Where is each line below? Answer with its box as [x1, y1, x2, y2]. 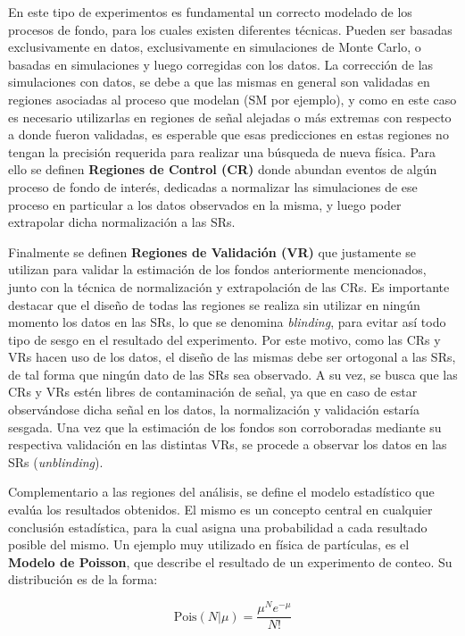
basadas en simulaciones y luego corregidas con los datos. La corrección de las [8, 54, 434, 73]
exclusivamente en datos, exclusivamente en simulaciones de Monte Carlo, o [8, 38, 421, 56]
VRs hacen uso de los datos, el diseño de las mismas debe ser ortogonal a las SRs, [8, 347, 456, 366]
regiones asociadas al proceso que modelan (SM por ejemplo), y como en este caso [8, 89, 457, 108]
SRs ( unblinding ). [8, 452, 104, 471]
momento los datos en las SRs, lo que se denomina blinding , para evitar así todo [8, 313, 446, 331]
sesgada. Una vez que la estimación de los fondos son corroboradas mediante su [8, 417, 442, 436]
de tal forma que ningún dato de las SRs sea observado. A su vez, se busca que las [8, 364, 458, 383]
